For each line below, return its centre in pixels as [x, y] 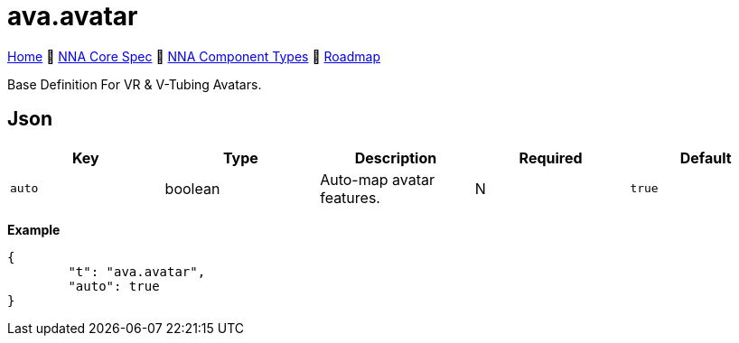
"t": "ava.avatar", [137, 271]
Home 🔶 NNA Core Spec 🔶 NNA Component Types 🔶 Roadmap [194, 56]
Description [396, 158]
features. [350, 197]
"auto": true [114, 286]
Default [706, 158]
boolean [192, 188]
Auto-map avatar [377, 179]
